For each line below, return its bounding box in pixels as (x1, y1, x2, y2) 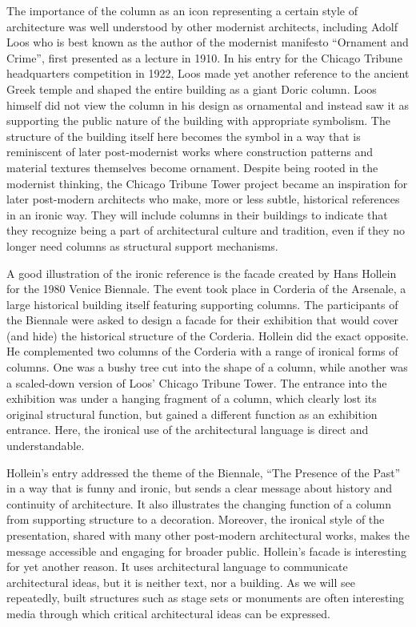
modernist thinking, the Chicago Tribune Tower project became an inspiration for (6, 175, 408, 191)
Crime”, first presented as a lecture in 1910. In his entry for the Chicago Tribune (6, 49, 402, 66)
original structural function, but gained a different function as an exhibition (6, 405, 378, 422)
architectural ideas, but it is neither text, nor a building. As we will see (6, 573, 356, 590)
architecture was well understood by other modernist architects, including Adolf (6, 18, 398, 34)
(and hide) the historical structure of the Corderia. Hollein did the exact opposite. (6, 327, 409, 344)
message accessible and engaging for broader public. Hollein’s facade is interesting (6, 542, 407, 559)
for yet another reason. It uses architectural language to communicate (6, 558, 348, 575)
